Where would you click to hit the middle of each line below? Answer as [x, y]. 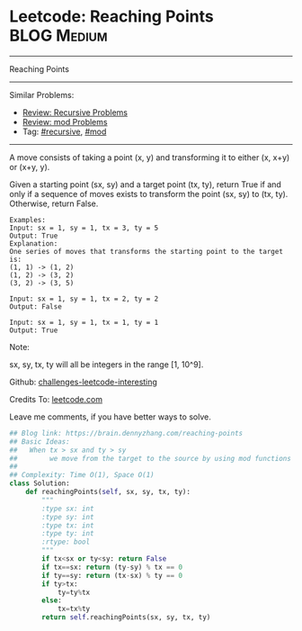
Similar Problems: [42, 95]
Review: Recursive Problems [75, 112]
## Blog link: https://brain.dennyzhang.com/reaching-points [126, 433]
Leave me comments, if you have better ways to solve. [110, 417]
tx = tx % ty [74, 609]
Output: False [36, 306]
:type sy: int [68, 517]
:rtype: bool [66, 542]
